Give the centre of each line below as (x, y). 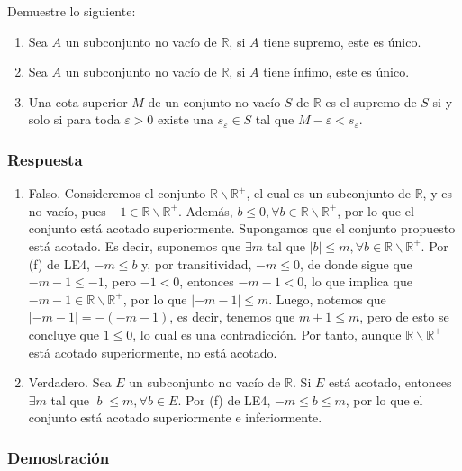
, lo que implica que (358, 281)
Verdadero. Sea (70, 382)
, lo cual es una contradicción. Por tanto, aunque (267, 334)
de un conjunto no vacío (214, 101)
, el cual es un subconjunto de (328, 193)
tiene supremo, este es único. (342, 41)
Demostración (59, 457)
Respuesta (45, 159)
